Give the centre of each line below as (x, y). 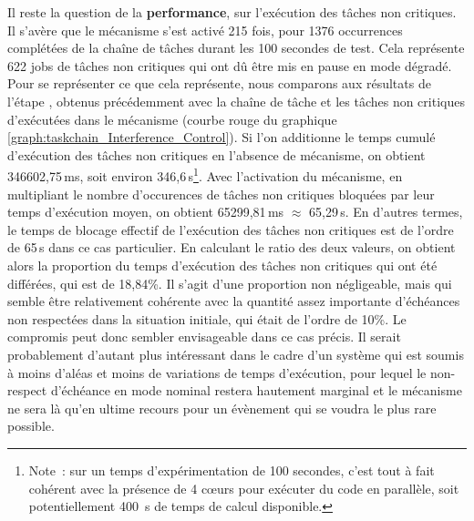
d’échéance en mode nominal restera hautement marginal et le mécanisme (256, 390)
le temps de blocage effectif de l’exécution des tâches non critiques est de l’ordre (231, 229)
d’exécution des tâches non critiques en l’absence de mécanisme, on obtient (216, 154)
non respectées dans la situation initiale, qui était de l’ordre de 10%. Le (207, 318)
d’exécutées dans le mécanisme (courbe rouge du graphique (172, 119)
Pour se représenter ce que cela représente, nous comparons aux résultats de (219, 83)
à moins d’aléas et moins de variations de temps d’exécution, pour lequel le (217, 372)
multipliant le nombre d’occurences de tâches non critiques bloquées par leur (221, 194)
